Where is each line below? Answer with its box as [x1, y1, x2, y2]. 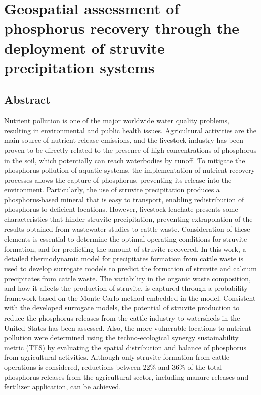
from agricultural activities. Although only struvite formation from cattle [4, 352, 230, 362]
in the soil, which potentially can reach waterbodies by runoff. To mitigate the [4, 154, 245, 165]
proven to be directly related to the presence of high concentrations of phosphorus [4, 144, 257, 155]
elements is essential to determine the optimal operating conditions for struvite [4, 233, 247, 244]
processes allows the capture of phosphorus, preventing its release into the [4, 174, 232, 185]
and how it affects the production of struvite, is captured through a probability [4, 283, 248, 293]
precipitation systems [4, 57, 155, 77]
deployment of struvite [4, 37, 165, 58]
